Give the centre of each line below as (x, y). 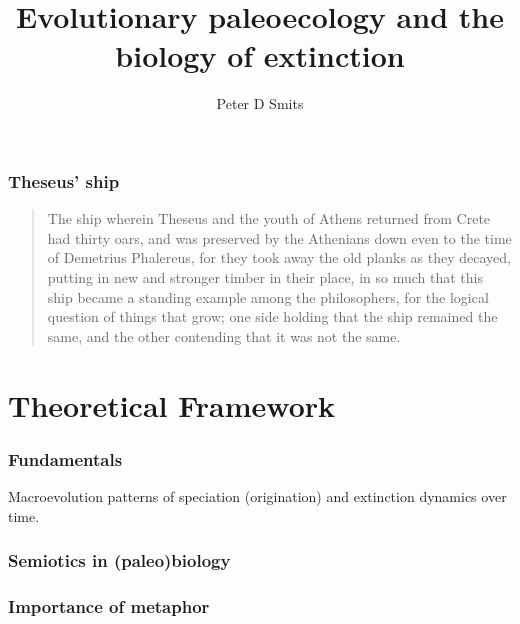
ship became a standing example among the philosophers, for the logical (268, 296)
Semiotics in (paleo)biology (119, 560)
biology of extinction (260, 55)
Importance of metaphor (109, 605)
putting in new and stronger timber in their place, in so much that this (265, 276)
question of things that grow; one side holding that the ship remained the (272, 316)
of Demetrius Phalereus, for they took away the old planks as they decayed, (279, 257)
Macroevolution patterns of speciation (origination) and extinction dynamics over (257, 495)
